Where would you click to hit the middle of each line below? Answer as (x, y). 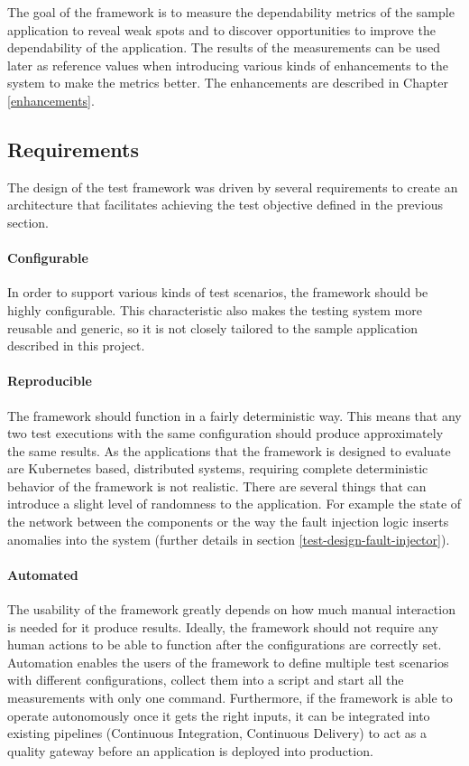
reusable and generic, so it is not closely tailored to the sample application (213, 327)
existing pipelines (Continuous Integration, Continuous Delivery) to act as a (217, 733)
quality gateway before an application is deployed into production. (190, 750)
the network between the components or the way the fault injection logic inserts (228, 522)
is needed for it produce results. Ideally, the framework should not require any (223, 626)
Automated (43, 574)
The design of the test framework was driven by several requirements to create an (233, 187)
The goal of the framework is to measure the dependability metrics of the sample (231, 12)
